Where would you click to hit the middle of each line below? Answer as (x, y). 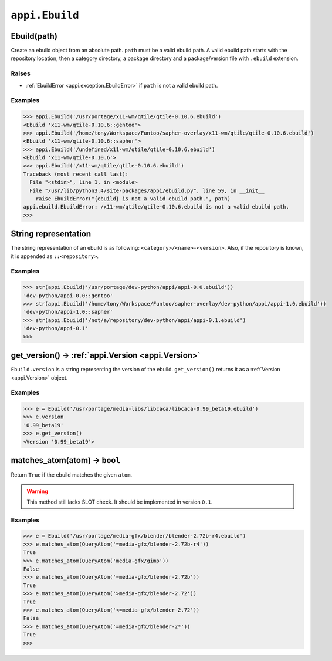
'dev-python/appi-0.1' (56, 328)
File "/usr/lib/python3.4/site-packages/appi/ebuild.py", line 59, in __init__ (147, 190)
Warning (37, 491)
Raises (21, 73)
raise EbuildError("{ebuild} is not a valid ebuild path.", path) (133, 199)
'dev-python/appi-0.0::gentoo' (68, 296)
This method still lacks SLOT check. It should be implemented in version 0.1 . (120, 502)
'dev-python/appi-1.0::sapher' (68, 312)
